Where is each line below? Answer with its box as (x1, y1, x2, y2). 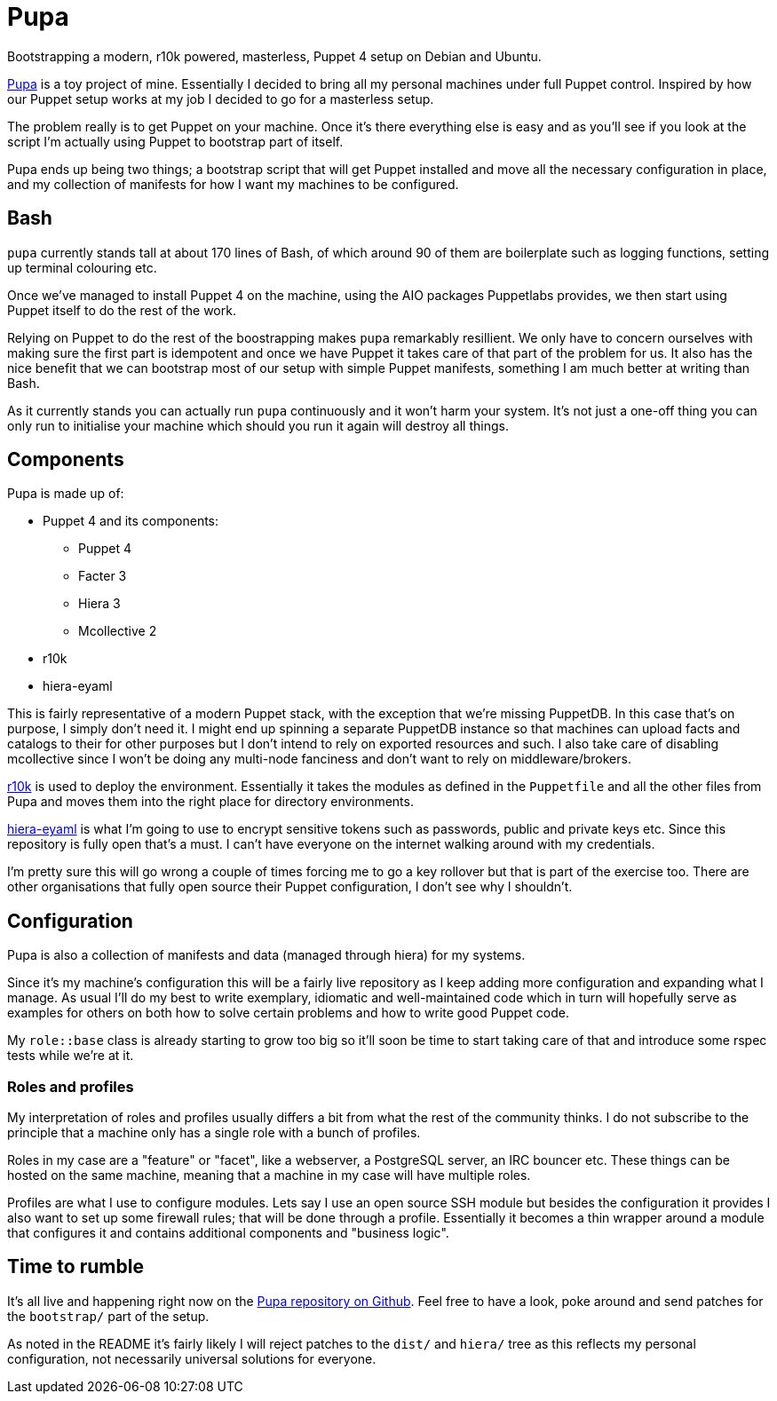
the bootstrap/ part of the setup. (7, 1308, 210, 1324)
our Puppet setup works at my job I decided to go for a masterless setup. (7, 91, 434, 107)
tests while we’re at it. (7, 1048, 134, 1064)
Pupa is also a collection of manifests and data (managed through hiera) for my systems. (7, 947, 526, 963)
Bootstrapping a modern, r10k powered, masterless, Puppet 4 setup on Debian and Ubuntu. (7, 48, 542, 64)
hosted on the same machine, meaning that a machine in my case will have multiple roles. (7, 1167, 531, 1183)
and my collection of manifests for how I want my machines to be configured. (7, 176, 459, 192)
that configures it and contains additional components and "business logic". (7, 1225, 449, 1241)
